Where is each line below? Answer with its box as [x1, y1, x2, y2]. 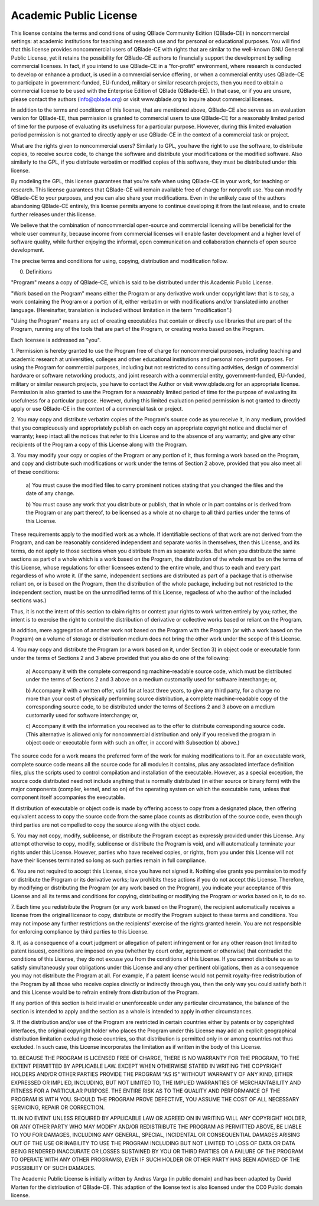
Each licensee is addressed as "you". [11, 336, 102, 343]
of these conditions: [11, 468, 60, 475]
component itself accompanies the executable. [11, 794, 125, 801]
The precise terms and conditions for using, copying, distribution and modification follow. [11, 257, 229, 264]
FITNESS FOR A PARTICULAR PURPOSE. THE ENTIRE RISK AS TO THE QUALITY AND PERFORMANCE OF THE [11, 1087, 281, 1094]
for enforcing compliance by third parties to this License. [11, 928, 149, 935]
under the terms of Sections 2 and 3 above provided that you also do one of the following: [11, 654, 230, 661]
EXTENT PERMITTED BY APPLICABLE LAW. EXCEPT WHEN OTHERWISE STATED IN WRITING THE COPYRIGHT [11, 1062, 283, 1070]
